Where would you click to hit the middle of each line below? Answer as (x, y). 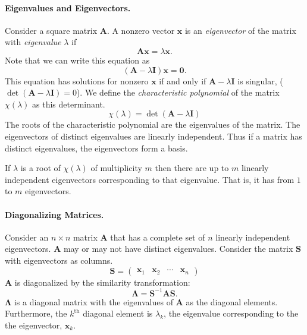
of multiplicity (116, 168)
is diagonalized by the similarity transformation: (102, 282)
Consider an (27, 237)
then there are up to (192, 168)
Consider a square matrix (51, 30)
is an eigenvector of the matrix (240, 30)
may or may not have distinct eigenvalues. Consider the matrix (178, 249)
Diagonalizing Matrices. (54, 214)
